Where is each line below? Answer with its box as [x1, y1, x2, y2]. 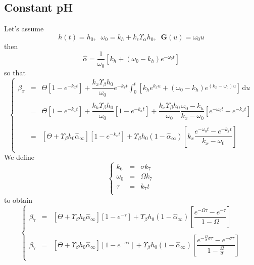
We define [4, 152, 34, 162]
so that [4, 67, 26, 77]
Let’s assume [4, 23, 44, 34]
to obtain [4, 194, 33, 205]
